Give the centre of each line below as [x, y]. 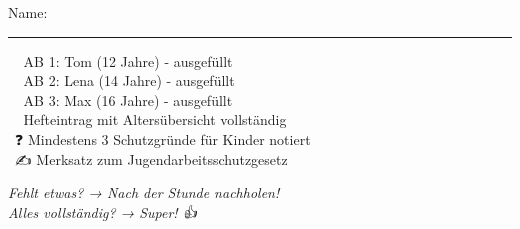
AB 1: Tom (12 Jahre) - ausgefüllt [128, 60]
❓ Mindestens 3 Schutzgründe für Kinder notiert [162, 138]
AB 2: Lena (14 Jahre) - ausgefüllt [129, 80]
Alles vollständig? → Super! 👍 [102, 211]
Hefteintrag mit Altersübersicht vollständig [155, 119]
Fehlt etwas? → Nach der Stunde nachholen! [144, 192]
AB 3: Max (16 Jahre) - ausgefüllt [128, 99]
